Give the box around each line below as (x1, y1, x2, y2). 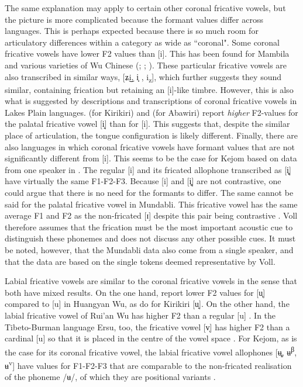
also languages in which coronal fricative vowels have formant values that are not (5, 140, 295, 153)
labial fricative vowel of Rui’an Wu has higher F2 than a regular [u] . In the (5, 309, 276, 321)
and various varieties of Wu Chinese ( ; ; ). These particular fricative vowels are (5, 58, 287, 71)
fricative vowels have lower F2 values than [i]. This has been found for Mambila (5, 47, 290, 60)
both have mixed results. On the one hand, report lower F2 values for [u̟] (5, 286, 266, 298)
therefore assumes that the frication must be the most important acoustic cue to (5, 220, 293, 233)
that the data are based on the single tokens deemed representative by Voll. (5, 255, 276, 267)
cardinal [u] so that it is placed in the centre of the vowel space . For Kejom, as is (5, 332, 297, 344)
